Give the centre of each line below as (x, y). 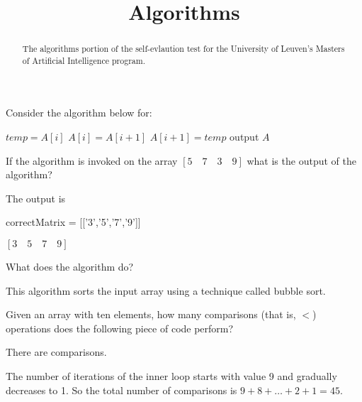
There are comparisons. (56, 352)
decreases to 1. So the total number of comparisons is (121, 390)
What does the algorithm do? (70, 267)
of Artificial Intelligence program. (84, 60)
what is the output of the (301, 160)
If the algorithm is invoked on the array (92, 160)
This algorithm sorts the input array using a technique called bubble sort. (166, 290)
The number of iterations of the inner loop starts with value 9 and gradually (171, 376)
